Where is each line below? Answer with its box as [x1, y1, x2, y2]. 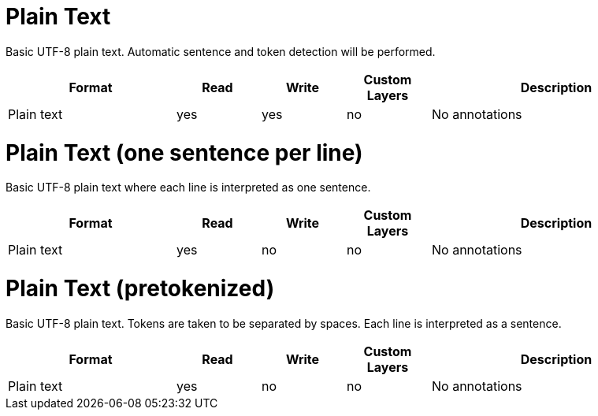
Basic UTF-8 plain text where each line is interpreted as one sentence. [6, 180, 371, 195]
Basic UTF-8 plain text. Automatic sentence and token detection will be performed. [6, 44, 436, 58]
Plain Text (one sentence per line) [6, 139, 363, 166]
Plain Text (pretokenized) [6, 275, 275, 302]
